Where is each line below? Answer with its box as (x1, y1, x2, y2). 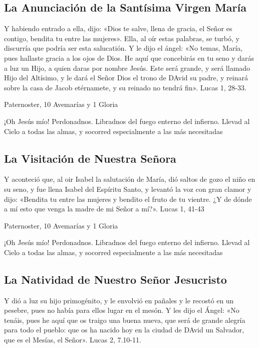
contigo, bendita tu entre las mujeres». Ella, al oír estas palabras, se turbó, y (4, 33, 239, 43)
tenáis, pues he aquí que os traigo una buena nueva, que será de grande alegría (4, 314, 245, 325)
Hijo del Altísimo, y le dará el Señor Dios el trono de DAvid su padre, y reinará (4, 72, 248, 83)
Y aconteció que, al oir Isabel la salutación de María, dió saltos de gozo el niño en (4, 174, 255, 184)
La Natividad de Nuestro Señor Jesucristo (4, 271, 227, 287)
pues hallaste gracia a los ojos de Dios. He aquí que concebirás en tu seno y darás (4, 52, 254, 63)
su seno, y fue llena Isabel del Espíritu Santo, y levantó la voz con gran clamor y (4, 183, 251, 194)
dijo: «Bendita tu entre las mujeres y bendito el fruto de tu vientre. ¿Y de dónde (4, 193, 252, 204)
